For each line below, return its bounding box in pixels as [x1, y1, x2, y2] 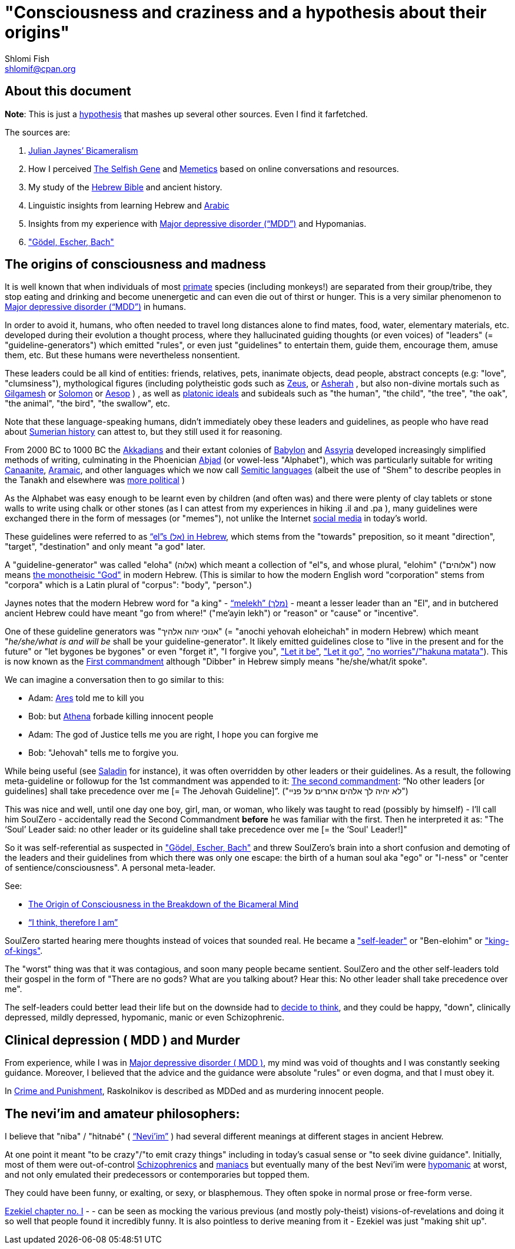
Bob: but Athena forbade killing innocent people [28, 711, 214, 722]
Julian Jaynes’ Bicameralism [28, 145, 138, 156]
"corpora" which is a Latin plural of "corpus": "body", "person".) [5, 580, 252, 590]
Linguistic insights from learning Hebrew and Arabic [28, 200, 230, 210]
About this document [5, 84, 131, 99]
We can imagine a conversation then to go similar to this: [5, 675, 224, 685]
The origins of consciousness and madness [5, 257, 266, 272]
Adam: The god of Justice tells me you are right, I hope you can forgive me [28, 729, 318, 740]
